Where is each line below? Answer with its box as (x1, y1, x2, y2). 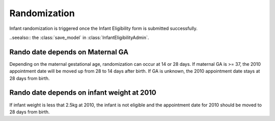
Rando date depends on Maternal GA (9, 48, 129, 56)
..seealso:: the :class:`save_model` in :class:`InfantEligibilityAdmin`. (9, 34, 149, 41)
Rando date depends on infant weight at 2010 (9, 89, 156, 97)
